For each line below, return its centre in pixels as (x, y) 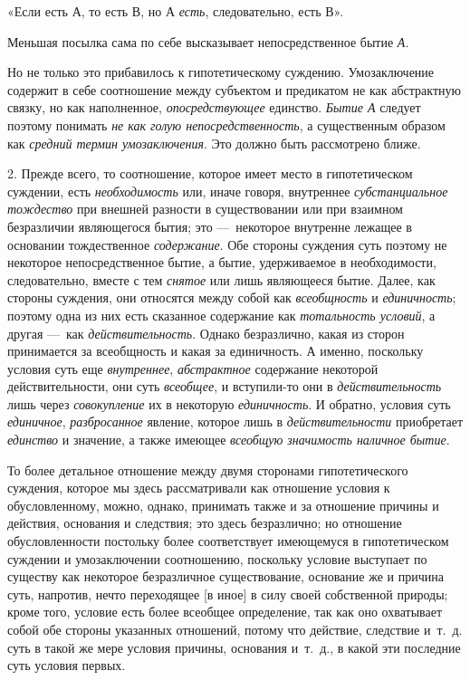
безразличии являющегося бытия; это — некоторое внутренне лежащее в (210, 226)
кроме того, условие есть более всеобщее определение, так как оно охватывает (225, 612)
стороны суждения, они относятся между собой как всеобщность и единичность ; (232, 297)
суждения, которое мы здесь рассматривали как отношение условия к (199, 488)
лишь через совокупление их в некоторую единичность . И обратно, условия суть (229, 403)
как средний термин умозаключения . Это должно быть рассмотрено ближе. (214, 143)
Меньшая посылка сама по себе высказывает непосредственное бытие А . (208, 41)
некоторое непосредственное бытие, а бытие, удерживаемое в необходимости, (222, 262)
